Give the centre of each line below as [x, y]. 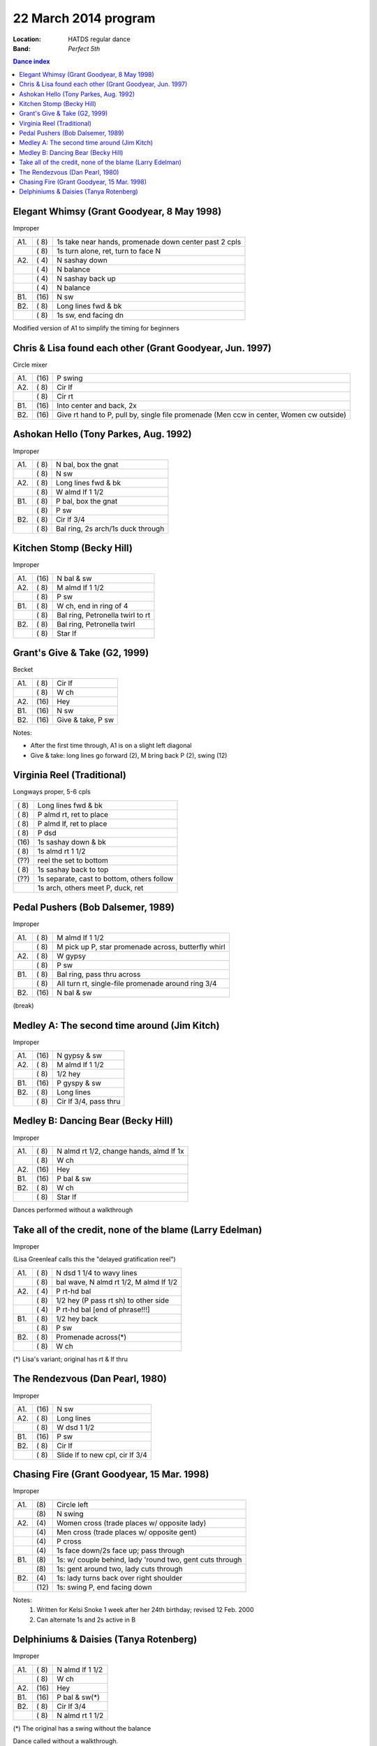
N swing [70, 1513]
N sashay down [82, 260]
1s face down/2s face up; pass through [121, 1550]
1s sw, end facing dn [90, 315]
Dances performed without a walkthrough [73, 1210]
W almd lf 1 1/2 [80, 492]
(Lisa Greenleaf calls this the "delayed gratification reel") [94, 1259]
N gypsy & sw [80, 1056]
